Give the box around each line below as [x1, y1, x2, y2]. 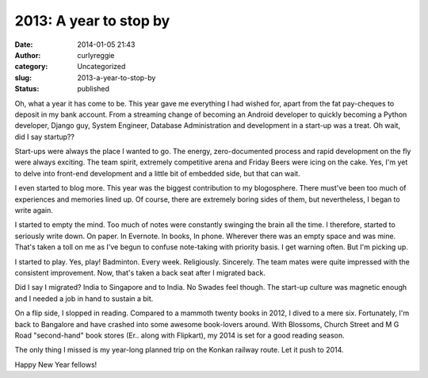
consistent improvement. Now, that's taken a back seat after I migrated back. [14, 268, 266, 277]
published [77, 84, 110, 94]
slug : [14, 72, 32, 83]
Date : [14, 40, 33, 49]
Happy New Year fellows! [14, 360, 97, 369]
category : [14, 62, 48, 71]
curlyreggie [77, 50, 115, 60]
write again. [14, 206, 53, 215]
